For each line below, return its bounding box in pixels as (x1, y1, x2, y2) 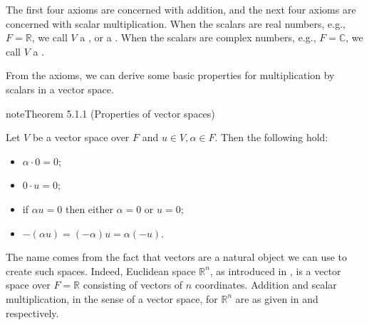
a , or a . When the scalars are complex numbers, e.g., (80, 30, 316, 45)
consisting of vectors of (83, 277, 183, 292)
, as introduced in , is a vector (209, 263, 341, 278)
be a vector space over (32, 130, 130, 145)
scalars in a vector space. (6, 81, 114, 96)
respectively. (6, 305, 59, 320)
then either (65, 201, 113, 216)
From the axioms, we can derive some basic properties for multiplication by (6, 68, 335, 83)
